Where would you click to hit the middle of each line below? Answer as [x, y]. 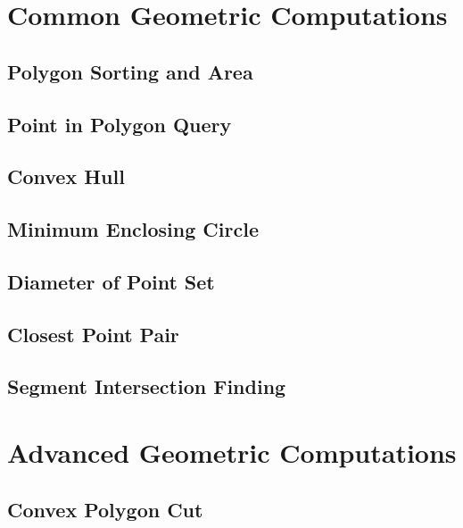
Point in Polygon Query [120, 124]
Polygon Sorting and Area [130, 71]
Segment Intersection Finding [147, 386]
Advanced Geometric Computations [232, 453]
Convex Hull [66, 176]
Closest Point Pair [93, 334]
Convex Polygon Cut [105, 509]
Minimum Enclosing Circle [133, 229]
